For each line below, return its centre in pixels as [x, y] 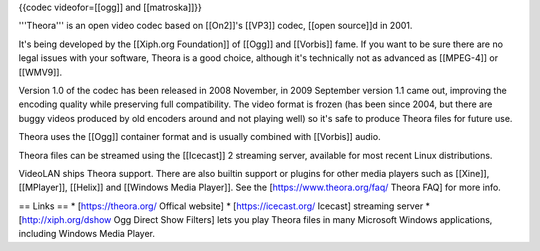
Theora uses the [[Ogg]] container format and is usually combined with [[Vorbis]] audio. [199, 137]
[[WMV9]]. [40, 72]
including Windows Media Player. [86, 234]
